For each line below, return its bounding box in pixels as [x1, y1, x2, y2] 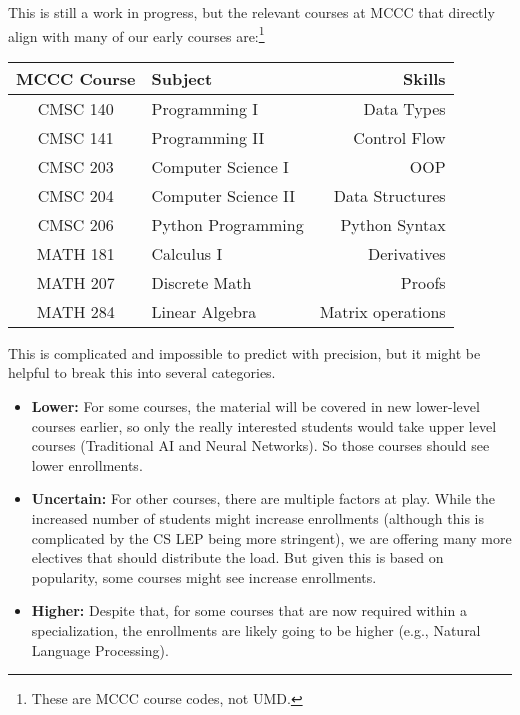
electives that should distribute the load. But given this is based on [31, 547, 444, 568]
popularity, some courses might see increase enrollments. [31, 566, 377, 587]
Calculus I [151, 241, 223, 265]
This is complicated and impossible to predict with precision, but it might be [8, 342, 481, 363]
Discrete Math [151, 270, 252, 294]
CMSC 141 [37, 125, 114, 149]
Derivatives [367, 241, 446, 265]
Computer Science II [151, 183, 296, 207]
